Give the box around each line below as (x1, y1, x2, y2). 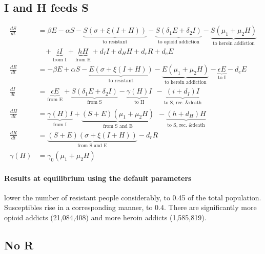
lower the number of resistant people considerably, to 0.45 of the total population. (4, 192, 261, 202)
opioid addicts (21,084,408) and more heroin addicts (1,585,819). (4, 212, 207, 223)
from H (75, 57, 91, 62)
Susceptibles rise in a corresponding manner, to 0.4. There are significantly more (4, 202, 257, 213)
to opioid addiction (157, 39, 200, 45)
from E (47, 97, 63, 103)
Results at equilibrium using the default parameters (4, 172, 192, 183)
